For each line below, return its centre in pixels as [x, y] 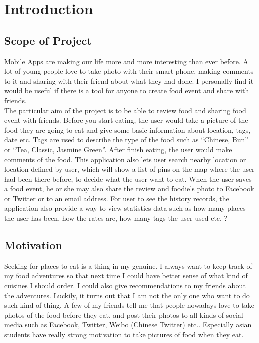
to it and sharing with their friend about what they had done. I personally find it [129, 80]
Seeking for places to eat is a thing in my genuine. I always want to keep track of [128, 266]
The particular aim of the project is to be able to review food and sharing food [125, 110]
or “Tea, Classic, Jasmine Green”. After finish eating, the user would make [118, 149]
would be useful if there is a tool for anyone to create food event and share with [127, 90]
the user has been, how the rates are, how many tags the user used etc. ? [116, 218]
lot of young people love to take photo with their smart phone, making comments [129, 71]
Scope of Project [48, 40]
